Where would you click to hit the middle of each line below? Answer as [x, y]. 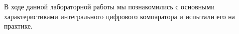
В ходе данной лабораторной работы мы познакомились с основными [109, 6]
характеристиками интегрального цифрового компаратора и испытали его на [119, 16]
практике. [18, 26]
